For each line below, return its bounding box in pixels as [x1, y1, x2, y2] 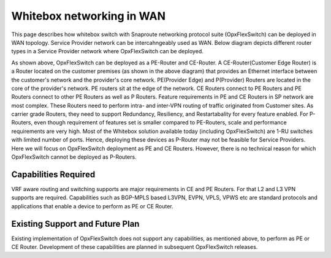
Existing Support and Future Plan [11, 218, 140, 229]
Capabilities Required [11, 169, 96, 180]
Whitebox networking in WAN [11, 9, 165, 23]
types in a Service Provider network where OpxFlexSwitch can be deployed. [11, 48, 204, 55]
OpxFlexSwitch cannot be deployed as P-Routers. [11, 153, 137, 161]
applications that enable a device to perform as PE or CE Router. [11, 202, 173, 210]
